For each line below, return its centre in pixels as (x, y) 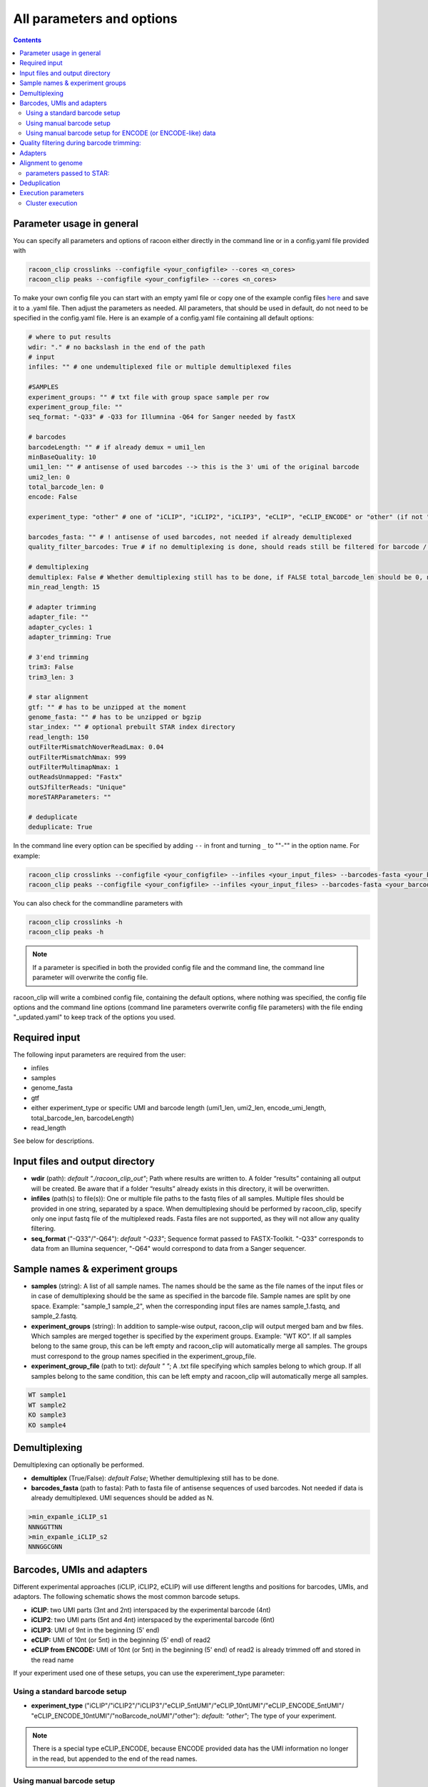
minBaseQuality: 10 (62, 457)
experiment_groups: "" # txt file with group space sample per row (149, 397)
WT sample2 (47, 1405)
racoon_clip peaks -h (66, 932)
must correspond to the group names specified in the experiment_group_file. (144, 1356)
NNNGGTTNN (45, 1527)
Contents (27, 40)
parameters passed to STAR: (68, 173)
